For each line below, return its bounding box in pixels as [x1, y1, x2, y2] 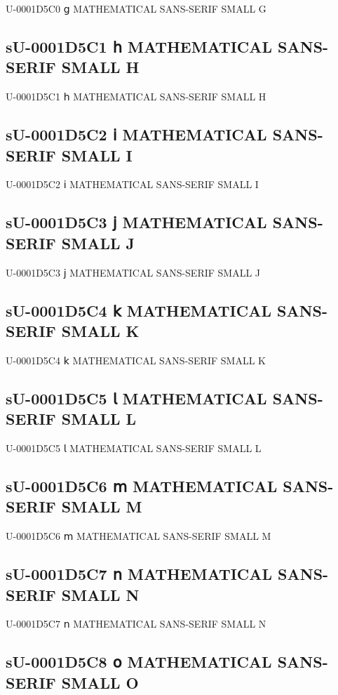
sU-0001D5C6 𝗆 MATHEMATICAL [6, 475, 278, 496]
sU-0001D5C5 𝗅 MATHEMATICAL [6, 387, 267, 409]
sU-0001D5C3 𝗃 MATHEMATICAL [6, 211, 267, 233]
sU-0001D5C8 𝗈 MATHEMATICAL [6, 651, 272, 673]
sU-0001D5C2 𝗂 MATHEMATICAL [6, 124, 267, 145]
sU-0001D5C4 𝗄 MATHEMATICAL [6, 299, 271, 321]
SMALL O [61, 671, 139, 693]
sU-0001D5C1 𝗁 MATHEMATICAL [6, 35, 273, 57]
